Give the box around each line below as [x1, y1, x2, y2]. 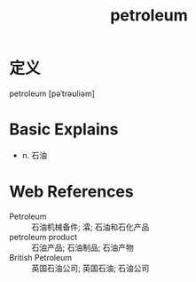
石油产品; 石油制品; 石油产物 [31, 242, 135, 253]
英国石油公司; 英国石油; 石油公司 [31, 262, 150, 273]
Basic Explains [9, 119, 119, 140]
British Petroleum [9, 252, 73, 262]
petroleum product [9, 231, 78, 242]
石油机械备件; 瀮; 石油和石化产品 [31, 222, 150, 232]
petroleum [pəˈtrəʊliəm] [9, 88, 96, 99]
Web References [9, 181, 135, 202]
